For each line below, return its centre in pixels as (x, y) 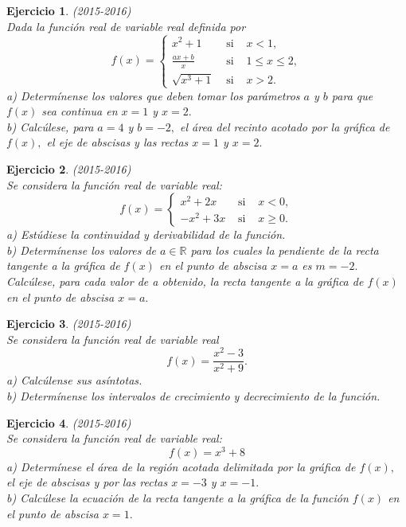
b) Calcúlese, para (50, 126)
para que (352, 95)
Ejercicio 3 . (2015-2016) (69, 324)
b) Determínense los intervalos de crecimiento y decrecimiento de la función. (193, 396)
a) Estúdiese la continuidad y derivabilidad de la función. (146, 234)
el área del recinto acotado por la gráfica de (285, 126)
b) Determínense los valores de (82, 250)
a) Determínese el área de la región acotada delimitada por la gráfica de (181, 466)
